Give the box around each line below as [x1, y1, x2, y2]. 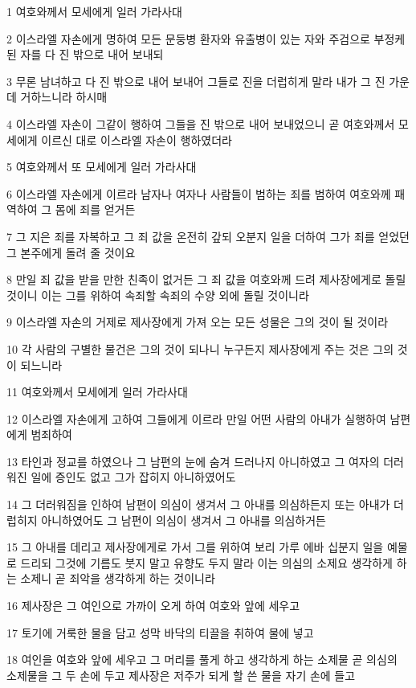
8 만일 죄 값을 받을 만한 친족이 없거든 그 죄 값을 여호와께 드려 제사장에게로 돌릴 [6, 271, 406, 288]
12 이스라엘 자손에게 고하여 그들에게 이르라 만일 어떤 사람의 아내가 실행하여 [6, 410, 386, 427]
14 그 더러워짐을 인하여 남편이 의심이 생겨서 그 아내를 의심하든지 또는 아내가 [6, 496, 390, 513]
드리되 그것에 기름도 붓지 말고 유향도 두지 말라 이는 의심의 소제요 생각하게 [20, 554, 393, 571]
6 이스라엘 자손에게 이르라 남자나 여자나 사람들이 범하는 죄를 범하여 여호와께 [6, 185, 391, 202]
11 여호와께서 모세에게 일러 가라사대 [6, 383, 188, 400]
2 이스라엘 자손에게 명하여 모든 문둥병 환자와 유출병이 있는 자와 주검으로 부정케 [6, 30, 406, 47]
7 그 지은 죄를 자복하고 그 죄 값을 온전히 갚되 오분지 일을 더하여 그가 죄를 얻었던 [6, 227, 410, 244]
